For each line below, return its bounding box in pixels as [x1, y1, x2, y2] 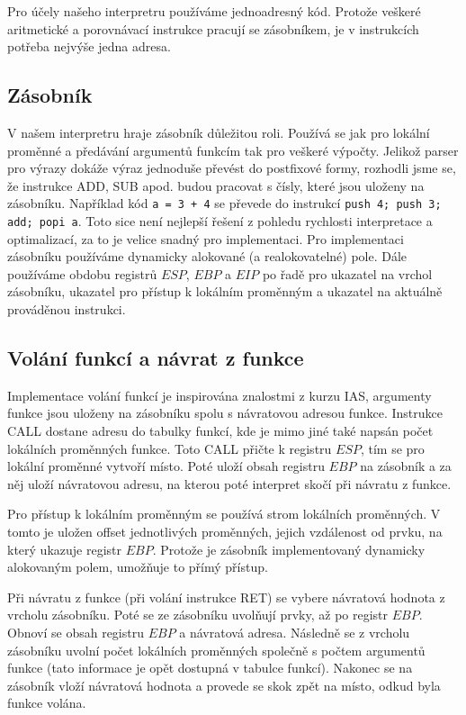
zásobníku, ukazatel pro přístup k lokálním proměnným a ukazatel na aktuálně [7, 282, 443, 301]
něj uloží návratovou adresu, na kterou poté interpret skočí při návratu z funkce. [7, 474, 452, 493]
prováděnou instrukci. [7, 300, 126, 319]
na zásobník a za [360, 457, 452, 475]
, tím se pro [360, 439, 425, 457]
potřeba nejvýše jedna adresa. [7, 37, 171, 56]
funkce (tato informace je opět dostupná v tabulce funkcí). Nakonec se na [7, 658, 413, 677]
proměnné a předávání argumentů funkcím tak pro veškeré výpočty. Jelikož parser [7, 140, 459, 159]
